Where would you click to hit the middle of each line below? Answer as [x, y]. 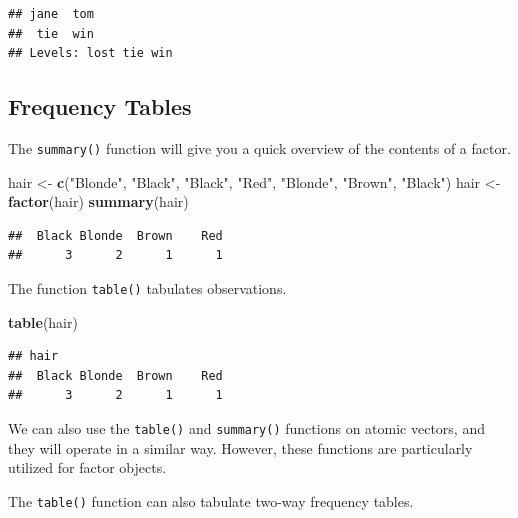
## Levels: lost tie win [90, 53]
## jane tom [51, 14]
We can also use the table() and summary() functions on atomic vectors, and [246, 428]
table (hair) [43, 321]
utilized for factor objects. [87, 467]
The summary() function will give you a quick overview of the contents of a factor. [259, 147]
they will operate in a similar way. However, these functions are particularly [240, 447]
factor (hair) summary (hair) [98, 201]
